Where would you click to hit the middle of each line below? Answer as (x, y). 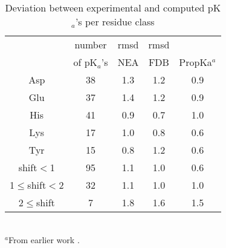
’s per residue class (115, 21)
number (91, 44)
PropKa (195, 62)
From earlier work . (44, 239)
